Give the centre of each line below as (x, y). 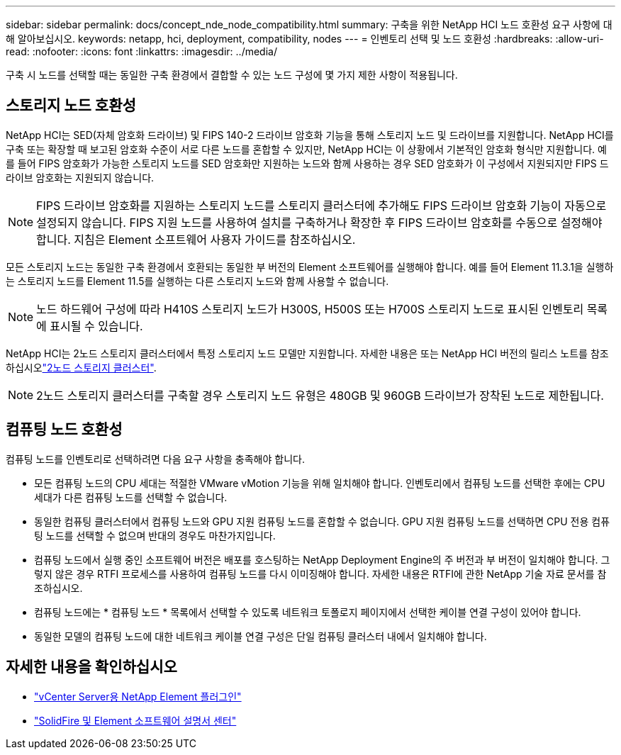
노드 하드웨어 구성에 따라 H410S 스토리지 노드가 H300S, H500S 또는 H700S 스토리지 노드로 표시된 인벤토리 (310, 309)
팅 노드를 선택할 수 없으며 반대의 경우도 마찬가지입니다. (155, 535)
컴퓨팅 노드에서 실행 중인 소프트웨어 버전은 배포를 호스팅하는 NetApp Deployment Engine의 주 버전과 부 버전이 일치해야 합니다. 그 (322, 559)
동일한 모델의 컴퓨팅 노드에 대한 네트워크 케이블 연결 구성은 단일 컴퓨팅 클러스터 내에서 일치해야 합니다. (261, 636)
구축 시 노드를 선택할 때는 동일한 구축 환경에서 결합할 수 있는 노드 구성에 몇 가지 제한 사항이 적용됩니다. (232, 75)
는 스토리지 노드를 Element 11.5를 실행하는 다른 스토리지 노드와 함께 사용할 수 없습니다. (197, 281)
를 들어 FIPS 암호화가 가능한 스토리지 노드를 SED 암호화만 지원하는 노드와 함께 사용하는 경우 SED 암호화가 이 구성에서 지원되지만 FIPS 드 (307, 163)
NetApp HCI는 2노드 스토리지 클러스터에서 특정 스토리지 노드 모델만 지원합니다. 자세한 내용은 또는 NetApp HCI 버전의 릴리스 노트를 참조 (307, 353)
